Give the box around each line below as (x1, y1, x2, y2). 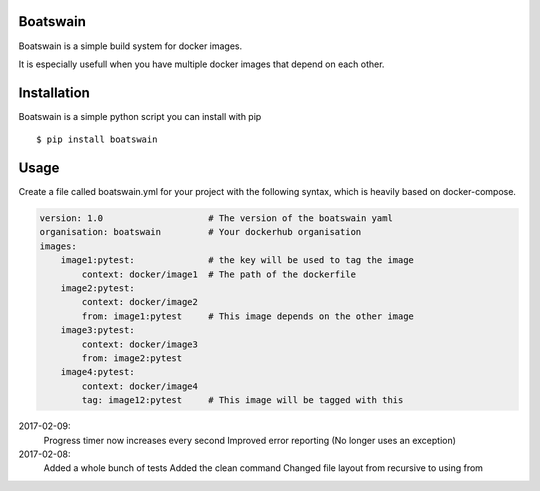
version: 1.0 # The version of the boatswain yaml (39, 213, 394, 224)
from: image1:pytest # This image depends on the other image (81, 310, 415, 322)
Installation (18, 84, 90, 101)
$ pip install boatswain (36, 134, 158, 145)
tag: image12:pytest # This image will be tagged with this (81, 395, 404, 406)
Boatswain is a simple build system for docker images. (18, 40, 243, 52)
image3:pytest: (60, 325, 135, 336)
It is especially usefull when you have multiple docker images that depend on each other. (18, 58, 385, 70)
